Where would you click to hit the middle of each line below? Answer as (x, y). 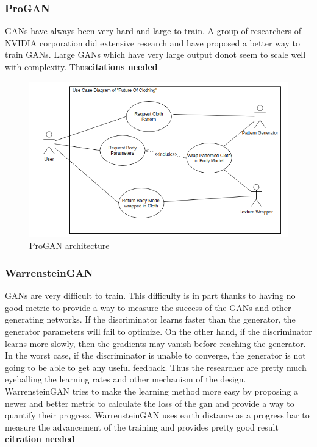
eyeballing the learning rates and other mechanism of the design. (126, 379)
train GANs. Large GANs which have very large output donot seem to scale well (155, 55)
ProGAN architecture (69, 245)
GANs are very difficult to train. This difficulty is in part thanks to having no (150, 295)
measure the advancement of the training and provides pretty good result (142, 427)
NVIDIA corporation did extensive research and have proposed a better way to (153, 42)
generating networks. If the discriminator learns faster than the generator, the (150, 319)
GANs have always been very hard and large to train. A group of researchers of (153, 31)
